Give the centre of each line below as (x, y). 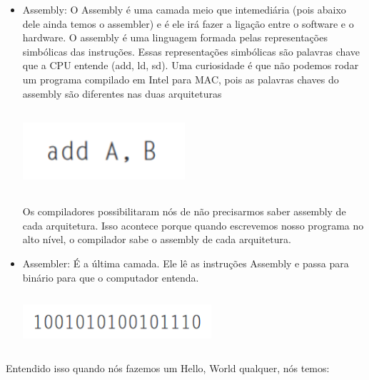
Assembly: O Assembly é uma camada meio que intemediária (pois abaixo (184, 9)
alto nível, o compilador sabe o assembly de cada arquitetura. (157, 239)
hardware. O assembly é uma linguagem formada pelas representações (175, 37)
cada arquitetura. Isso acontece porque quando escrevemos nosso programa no (193, 225)
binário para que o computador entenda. (111, 277)
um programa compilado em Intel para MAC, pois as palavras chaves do (181, 79)
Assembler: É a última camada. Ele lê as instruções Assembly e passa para (186, 263)
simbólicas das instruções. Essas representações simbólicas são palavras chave (191, 51)
